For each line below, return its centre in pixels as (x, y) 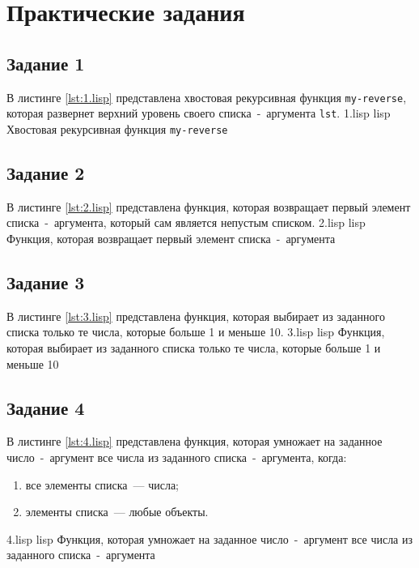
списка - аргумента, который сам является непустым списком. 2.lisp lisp (186, 222)
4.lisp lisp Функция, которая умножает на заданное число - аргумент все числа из (210, 538)
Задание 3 (46, 282)
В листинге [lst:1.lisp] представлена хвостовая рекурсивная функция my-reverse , (207, 97)
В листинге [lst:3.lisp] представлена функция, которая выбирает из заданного (196, 316)
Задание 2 (46, 172)
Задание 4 (46, 407)
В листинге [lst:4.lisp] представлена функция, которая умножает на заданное (195, 441)
